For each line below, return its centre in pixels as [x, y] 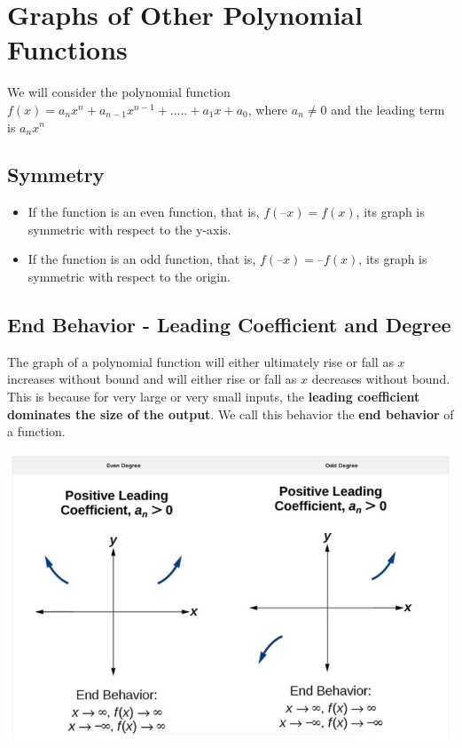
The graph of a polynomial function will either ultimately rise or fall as [200, 361]
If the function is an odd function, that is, [142, 259]
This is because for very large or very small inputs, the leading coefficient [214, 397]
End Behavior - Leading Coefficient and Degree [229, 325]
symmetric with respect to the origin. [129, 277]
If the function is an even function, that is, [144, 212]
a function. [36, 431]
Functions [67, 49]
